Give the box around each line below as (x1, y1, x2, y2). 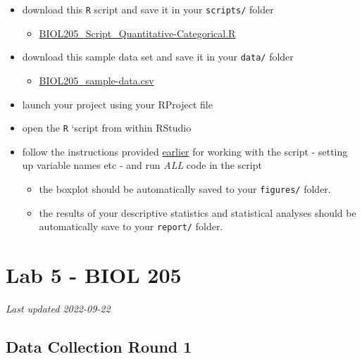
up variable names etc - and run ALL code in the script (22, 158, 262, 172)
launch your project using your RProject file (22, 96, 213, 111)
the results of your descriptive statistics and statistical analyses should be (39, 205, 356, 220)
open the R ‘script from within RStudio (22, 120, 192, 135)
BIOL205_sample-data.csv (39, 73, 154, 87)
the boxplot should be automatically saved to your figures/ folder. (39, 181, 331, 196)
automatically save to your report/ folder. (39, 219, 223, 234)
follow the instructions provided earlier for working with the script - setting (22, 144, 348, 158)
